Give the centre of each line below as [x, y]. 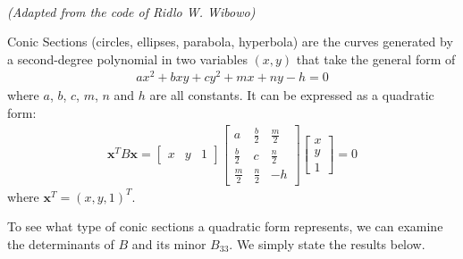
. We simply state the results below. [327, 244]
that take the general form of [376, 58]
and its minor [169, 244]
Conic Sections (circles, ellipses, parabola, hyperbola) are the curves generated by [230, 42]
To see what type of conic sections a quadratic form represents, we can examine [225, 226]
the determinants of [61, 244]
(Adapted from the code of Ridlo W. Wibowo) [131, 11]
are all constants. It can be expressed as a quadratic [292, 95]
